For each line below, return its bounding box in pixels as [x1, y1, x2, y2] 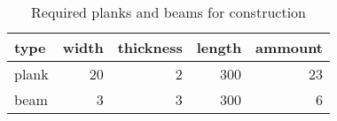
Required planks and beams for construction [31, 2, 306, 22]
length [196, 37, 242, 57]
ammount [255, 37, 323, 57]
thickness [117, 37, 183, 57]
